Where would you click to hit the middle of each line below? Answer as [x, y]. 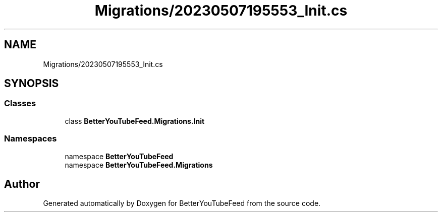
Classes [20, 103]
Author [22, 184]
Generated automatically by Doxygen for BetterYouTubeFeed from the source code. [182, 203]
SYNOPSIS [32, 84]
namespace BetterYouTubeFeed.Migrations [139, 165]
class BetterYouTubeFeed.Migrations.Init [135, 121]
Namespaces [31, 139]
